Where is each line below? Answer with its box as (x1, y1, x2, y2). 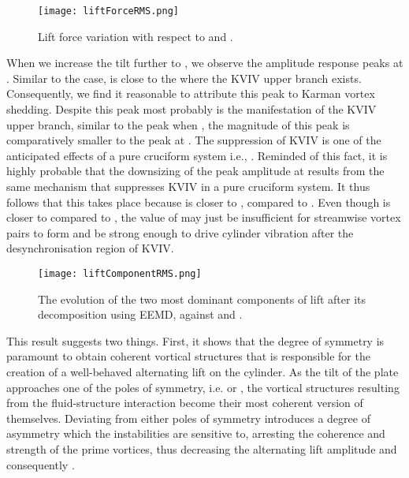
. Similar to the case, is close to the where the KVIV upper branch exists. (6, 69, 362, 86)
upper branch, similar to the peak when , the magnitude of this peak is (6, 116, 350, 133)
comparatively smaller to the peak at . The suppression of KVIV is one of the (6, 132, 381, 148)
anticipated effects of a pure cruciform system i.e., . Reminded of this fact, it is (6, 147, 388, 163)
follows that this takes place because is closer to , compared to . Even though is (6, 193, 391, 210)
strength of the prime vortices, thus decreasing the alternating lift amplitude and (6, 440, 397, 457)
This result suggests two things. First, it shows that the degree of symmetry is (6, 332, 385, 349)
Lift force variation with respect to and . (38, 28, 233, 44)
